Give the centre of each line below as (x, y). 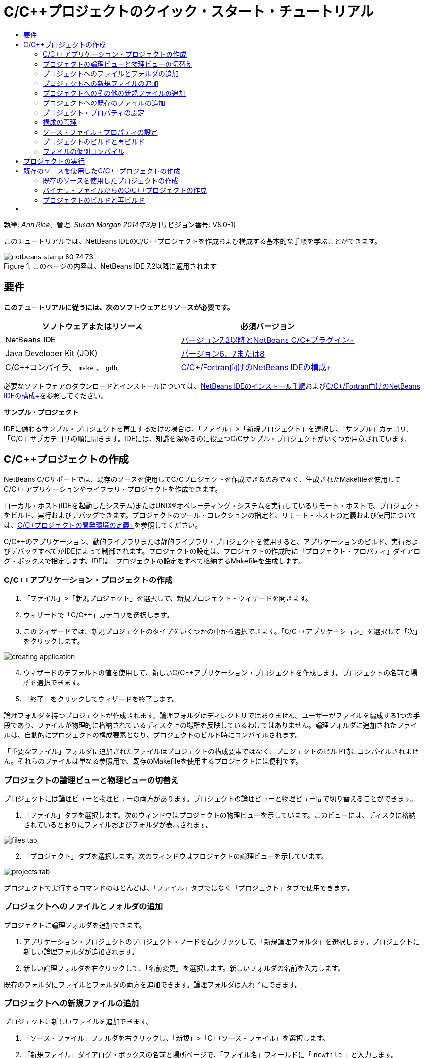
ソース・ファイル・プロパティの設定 (100, 132)
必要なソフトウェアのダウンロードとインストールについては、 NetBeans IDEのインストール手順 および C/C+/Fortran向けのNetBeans (212, 386)
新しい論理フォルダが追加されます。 (81, 951)
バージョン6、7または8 (223, 353)
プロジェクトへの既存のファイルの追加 (104, 102)
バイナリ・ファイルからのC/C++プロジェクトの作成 (125, 190)
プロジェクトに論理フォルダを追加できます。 (75, 925)
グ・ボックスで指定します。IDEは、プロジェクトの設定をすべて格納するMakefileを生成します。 (154, 561)
